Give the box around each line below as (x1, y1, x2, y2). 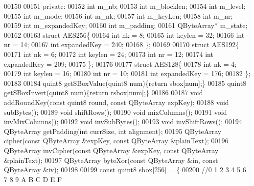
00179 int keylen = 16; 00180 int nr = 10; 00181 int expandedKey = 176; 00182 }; (4, 68, 251, 79)
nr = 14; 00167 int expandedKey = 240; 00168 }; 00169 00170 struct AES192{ (4, 39, 239, 50)
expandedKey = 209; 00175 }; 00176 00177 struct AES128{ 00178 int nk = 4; (4, 58, 237, 69)
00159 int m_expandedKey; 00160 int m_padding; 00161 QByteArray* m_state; (4, 20, 248, 30)
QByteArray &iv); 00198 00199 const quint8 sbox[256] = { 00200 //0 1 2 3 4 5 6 (4, 164, 246, 175)
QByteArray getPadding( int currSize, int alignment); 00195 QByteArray (4, 126, 222, 136)
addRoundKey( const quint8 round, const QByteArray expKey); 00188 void (4, 97, 229, 107)
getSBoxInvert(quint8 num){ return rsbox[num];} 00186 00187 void (4, 87, 203, 98)
